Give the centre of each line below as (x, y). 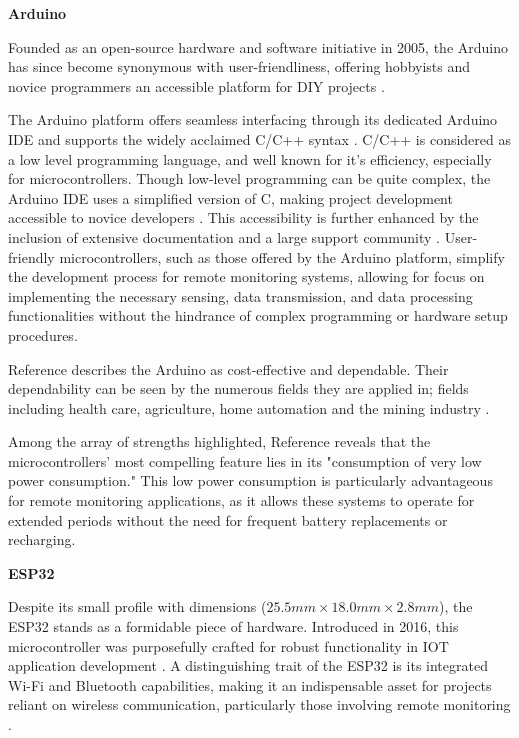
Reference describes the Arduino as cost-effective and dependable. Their (228, 368)
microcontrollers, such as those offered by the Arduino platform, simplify (282, 256)
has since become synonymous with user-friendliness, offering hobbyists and (239, 66)
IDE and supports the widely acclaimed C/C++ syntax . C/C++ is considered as (259, 138)
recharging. (42, 539)
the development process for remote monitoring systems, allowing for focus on (246, 276)
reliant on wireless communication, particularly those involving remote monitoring (259, 704)
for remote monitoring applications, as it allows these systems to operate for (241, 500)
